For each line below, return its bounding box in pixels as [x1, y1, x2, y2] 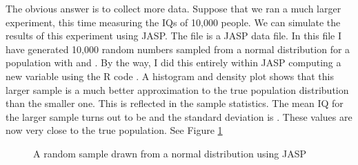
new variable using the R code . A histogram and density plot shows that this [6, 68, 334, 83]
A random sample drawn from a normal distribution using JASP [33, 146, 306, 160]
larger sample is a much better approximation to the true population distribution [6, 82, 349, 97]
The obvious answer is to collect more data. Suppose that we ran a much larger [6, 1, 341, 15]
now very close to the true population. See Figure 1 [6, 123, 223, 137]
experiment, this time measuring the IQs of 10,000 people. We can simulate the [6, 14, 341, 29]
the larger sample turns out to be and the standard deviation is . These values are [6, 109, 352, 124]
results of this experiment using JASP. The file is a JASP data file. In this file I [6, 28, 342, 43]
